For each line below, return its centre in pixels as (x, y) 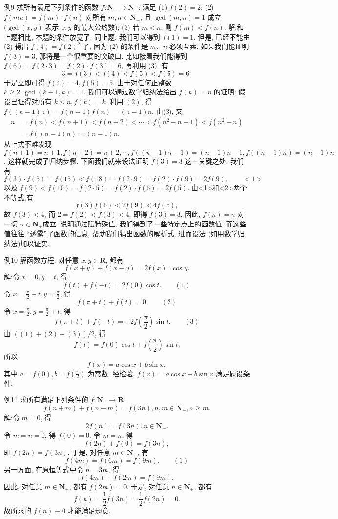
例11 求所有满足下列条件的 (46, 399)
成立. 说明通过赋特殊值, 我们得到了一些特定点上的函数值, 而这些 (145, 223)
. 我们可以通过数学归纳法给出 (130, 92)
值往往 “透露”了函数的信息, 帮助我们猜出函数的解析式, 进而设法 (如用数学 (121, 234)
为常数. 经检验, (111, 373)
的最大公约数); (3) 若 (106, 27)
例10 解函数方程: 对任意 (42, 259)
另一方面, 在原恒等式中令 (44, 469)
